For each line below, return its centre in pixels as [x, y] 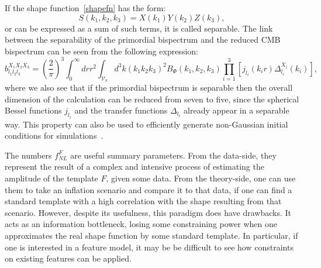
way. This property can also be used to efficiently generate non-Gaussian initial [146, 124]
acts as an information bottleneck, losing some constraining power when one [141, 224]
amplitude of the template [51, 178]
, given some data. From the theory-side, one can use [201, 178]
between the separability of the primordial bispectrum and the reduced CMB [143, 39]
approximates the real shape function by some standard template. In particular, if [151, 236]
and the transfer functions [121, 110]
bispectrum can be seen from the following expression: [101, 51]
